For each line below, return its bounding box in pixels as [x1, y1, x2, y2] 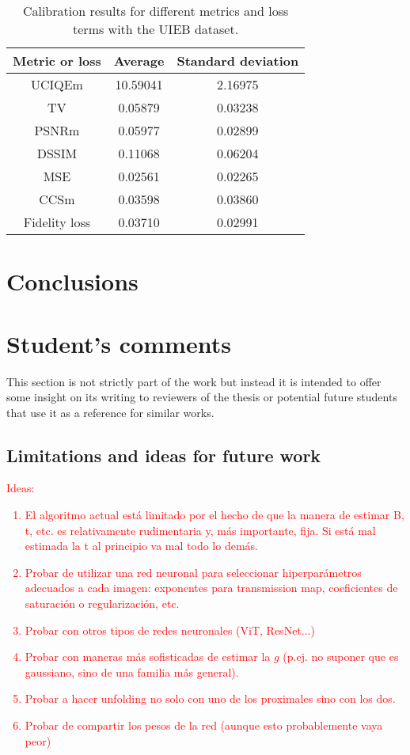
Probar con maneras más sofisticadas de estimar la [25, 648, 271, 665]
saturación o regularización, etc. [25, 595, 180, 612]
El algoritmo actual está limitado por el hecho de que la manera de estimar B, [25, 506, 404, 523]
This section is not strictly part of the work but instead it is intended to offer [6, 373, 382, 389]
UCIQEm [30, 75, 83, 93]
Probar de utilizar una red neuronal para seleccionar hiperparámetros [25, 563, 362, 580]
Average [113, 51, 165, 70]
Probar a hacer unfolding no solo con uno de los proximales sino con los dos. [25, 690, 396, 707]
